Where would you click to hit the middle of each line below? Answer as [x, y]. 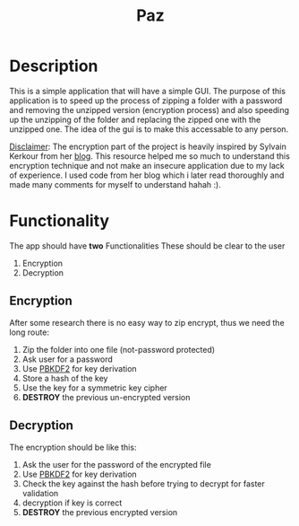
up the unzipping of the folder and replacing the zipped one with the [135, 119]
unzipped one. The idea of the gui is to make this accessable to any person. [149, 129]
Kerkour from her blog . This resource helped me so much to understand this [150, 156]
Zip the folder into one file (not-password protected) [119, 349]
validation [40, 493]
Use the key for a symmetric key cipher [94, 388]
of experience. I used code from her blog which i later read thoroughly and [147, 175]
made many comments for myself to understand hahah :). [115, 184]
